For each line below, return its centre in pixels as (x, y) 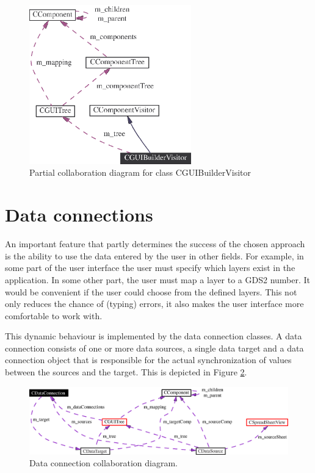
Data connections (79, 215)
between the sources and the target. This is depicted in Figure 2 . (126, 372)
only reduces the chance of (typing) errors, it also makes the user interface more (154, 304)
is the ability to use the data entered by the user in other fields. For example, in (154, 255)
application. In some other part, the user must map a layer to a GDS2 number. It (158, 279)
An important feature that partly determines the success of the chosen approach (155, 244)
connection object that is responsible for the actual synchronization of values (148, 360)
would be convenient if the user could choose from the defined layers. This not (151, 291)
